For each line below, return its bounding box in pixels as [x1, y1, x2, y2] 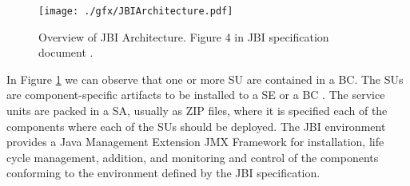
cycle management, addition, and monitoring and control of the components [6, 148, 379, 165]
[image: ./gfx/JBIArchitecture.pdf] [38, 6, 233, 17]
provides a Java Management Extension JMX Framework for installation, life [6, 133, 384, 150]
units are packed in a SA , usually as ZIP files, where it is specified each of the [6, 102, 388, 119]
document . [38, 44, 94, 61]
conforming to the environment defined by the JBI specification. [6, 164, 320, 181]
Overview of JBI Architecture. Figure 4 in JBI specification [38, 28, 329, 45]
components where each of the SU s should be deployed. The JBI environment [6, 117, 386, 134]
